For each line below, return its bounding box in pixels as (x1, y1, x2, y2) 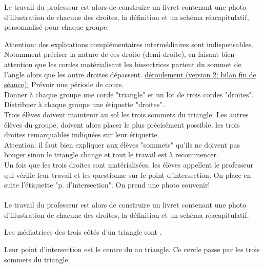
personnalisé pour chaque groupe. (4, 22, 109, 32)
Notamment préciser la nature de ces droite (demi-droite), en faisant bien (4, 49, 235, 59)
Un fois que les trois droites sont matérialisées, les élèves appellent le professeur (4, 159, 253, 170)
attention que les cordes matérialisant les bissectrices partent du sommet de (4, 58, 241, 69)
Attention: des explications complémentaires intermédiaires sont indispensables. (4, 38, 254, 49)
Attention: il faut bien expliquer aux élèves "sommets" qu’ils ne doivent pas (4, 139, 240, 150)
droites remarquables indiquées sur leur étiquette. (4, 129, 159, 140)
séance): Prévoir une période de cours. (4, 79, 124, 90)
